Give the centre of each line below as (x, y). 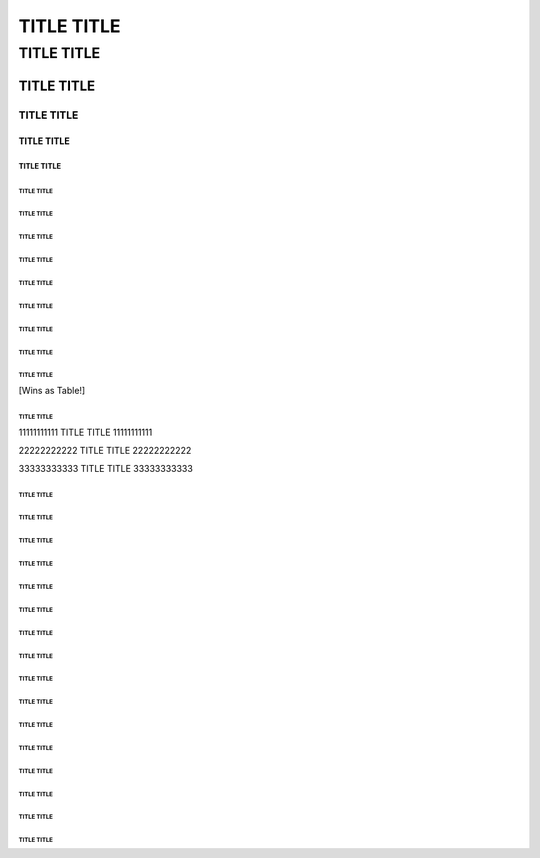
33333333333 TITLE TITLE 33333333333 (106, 469)
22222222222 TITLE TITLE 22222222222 (105, 450)
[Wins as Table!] (52, 391)
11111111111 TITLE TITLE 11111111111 (85, 432)
